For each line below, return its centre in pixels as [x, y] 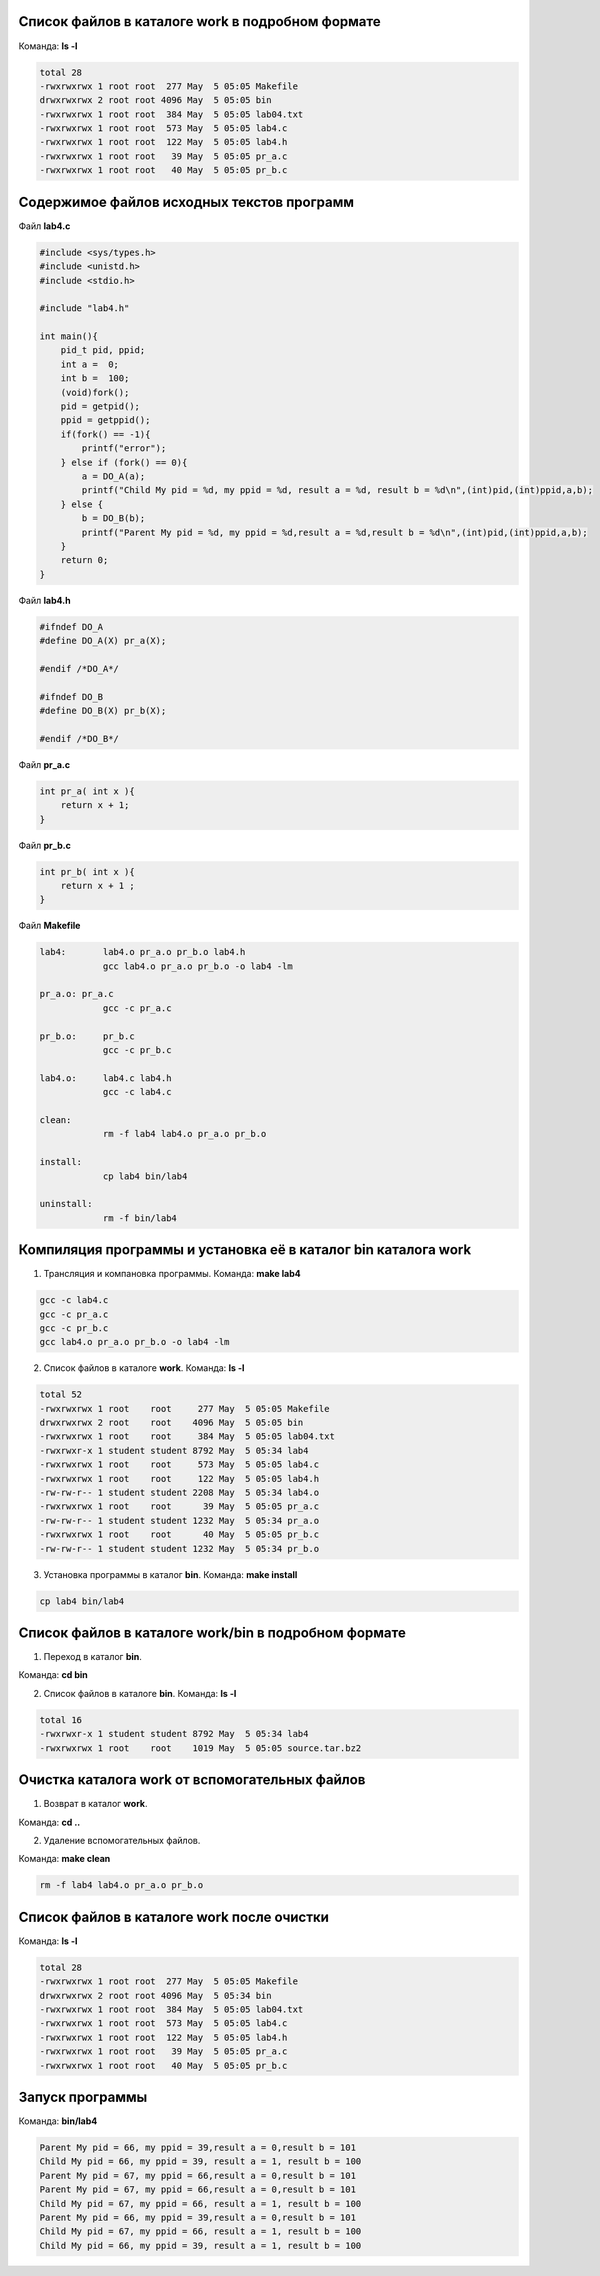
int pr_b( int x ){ [87, 871]
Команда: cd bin [53, 1675]
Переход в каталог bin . [92, 1657]
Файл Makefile [49, 926]
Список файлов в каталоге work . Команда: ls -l [144, 1368]
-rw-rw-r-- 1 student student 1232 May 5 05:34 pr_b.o [179, 1548]
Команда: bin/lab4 [58, 2121]
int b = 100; [95, 378]
